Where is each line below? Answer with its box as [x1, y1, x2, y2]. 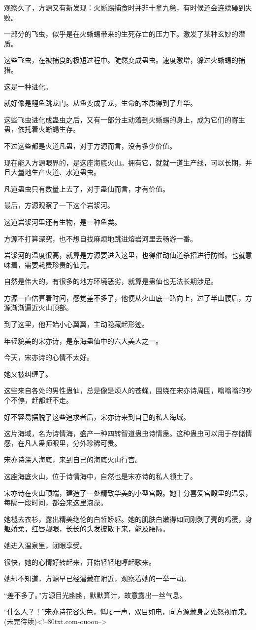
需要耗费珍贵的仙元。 [24, 259, 94, 270]
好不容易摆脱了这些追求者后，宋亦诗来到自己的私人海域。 [4, 411, 190, 422]
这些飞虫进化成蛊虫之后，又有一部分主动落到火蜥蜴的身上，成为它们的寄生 [4, 114, 245, 124]
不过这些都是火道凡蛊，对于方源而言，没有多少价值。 [4, 140, 176, 151]
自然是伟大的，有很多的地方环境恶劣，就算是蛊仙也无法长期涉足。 [4, 276, 218, 286]
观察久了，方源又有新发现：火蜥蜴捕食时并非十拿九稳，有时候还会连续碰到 [4, 2, 245, 12]
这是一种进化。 [4, 81, 52, 91]
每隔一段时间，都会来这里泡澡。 [4, 497, 107, 508]
